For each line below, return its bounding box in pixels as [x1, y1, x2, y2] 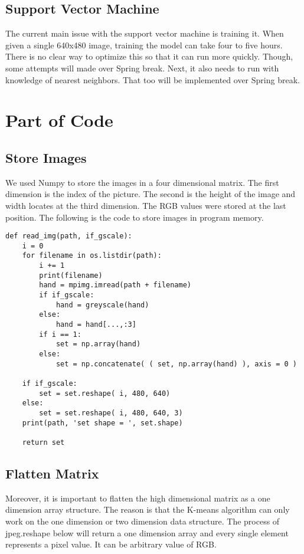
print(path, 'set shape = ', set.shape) [22, 418, 183, 427]
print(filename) [39, 271, 103, 280]
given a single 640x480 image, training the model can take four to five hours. [5, 38, 283, 51]
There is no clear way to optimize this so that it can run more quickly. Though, [5, 50, 293, 63]
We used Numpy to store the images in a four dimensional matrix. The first [5, 176, 279, 188]
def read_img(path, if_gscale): [5, 232, 132, 241]
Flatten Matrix [5, 464, 99, 482]
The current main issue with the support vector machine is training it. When [5, 27, 284, 40]
